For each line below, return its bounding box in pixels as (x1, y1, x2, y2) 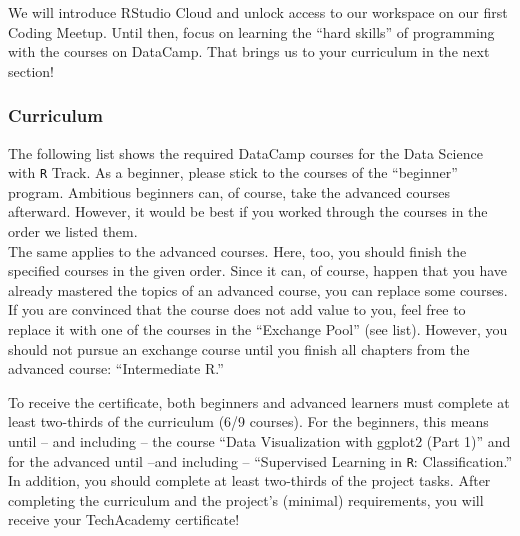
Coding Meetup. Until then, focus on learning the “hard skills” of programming (8, 21, 495, 42)
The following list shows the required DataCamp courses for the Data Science (8, 142, 483, 163)
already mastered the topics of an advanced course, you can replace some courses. (8, 279, 508, 300)
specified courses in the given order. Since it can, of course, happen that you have (8, 260, 508, 281)
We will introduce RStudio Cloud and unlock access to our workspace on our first (8, 2, 508, 22)
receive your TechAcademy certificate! (8, 509, 240, 530)
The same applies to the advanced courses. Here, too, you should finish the (8, 240, 467, 261)
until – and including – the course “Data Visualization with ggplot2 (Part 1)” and (8, 430, 511, 451)
